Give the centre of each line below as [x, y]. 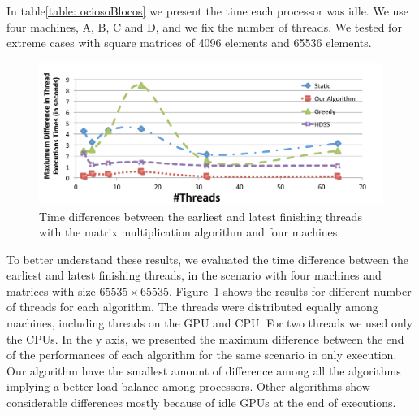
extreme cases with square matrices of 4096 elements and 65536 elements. [189, 43]
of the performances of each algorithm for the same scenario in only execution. [202, 355]
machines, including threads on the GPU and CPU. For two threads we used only [210, 323]
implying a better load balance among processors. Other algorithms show [188, 386]
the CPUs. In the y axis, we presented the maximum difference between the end [205, 338]
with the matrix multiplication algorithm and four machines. [190, 232]
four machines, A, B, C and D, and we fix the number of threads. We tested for [204, 26]
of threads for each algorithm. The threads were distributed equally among [192, 307]
